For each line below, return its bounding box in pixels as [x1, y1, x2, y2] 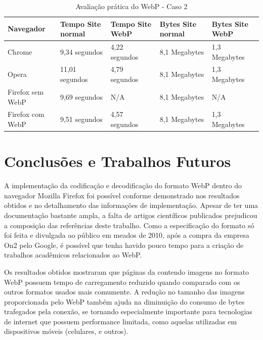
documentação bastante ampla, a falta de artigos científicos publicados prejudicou [4, 209, 257, 220]
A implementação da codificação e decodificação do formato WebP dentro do [4, 180, 242, 191]
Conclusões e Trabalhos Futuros [4, 151, 231, 172]
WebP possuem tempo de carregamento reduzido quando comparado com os [4, 276, 240, 287]
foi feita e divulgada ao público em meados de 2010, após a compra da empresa [4, 230, 249, 240]
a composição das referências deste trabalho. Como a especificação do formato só [4, 220, 254, 230]
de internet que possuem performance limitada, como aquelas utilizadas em [4, 316, 237, 326]
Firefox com [8, 109, 45, 119]
